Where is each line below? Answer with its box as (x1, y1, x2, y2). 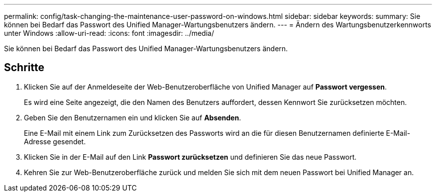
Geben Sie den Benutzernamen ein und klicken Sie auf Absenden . (24, 113, 241, 122)
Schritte (4, 61, 44, 74)
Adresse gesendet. (24, 137, 86, 146)
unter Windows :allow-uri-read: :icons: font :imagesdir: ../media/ (4, 29, 214, 37)
